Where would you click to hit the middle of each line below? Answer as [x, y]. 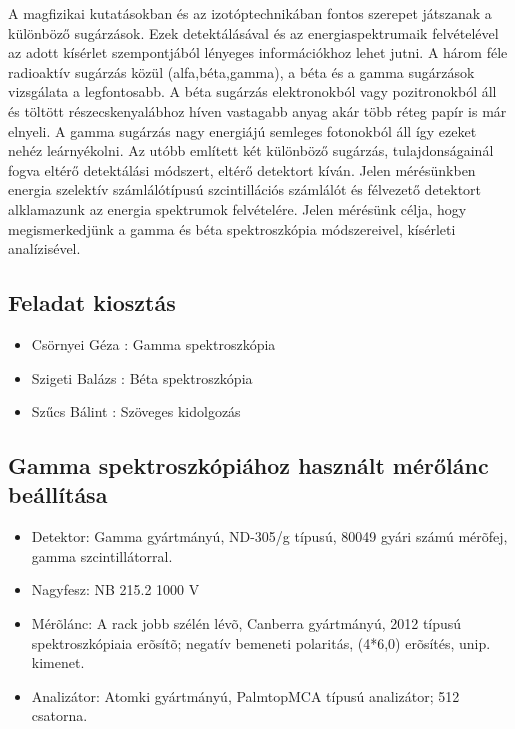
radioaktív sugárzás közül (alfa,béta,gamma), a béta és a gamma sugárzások [241, 71]
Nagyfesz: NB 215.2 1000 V [115, 589]
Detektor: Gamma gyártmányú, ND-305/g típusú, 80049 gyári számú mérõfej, [269, 536]
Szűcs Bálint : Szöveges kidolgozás [136, 411]
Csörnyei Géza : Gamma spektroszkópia [153, 343]
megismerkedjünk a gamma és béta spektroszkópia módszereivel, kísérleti [232, 228]
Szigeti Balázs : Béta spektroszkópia [142, 377]
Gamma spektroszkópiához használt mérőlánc [248, 465]
